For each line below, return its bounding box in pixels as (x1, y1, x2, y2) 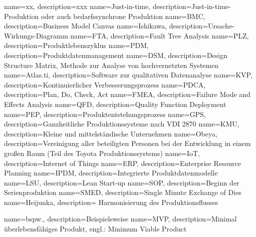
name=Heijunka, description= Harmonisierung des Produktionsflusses (4, 196, 218, 207)
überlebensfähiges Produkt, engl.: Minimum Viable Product (4, 223, 187, 234)
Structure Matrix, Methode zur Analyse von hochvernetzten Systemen (4, 59, 219, 70)
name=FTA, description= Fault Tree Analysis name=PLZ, (70, 30, 249, 40)
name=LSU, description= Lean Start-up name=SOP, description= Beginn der (4, 177, 240, 187)
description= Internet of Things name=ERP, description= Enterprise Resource (4, 157, 241, 168)
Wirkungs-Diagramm (4, 30, 68, 40)
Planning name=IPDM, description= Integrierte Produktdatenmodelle (4, 167, 218, 178)
